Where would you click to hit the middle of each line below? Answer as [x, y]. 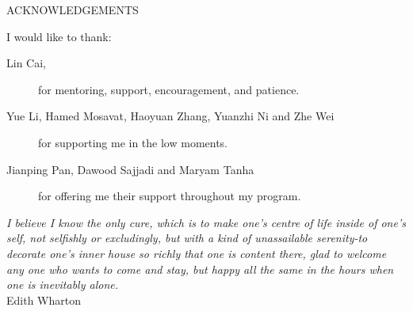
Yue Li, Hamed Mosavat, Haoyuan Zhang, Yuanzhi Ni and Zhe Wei [170, 116]
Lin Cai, [26, 63]
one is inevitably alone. [62, 284]
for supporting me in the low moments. [133, 142]
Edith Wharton [44, 300]
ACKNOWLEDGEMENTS [73, 9]
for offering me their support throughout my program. [170, 196]
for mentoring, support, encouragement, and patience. [169, 89]
